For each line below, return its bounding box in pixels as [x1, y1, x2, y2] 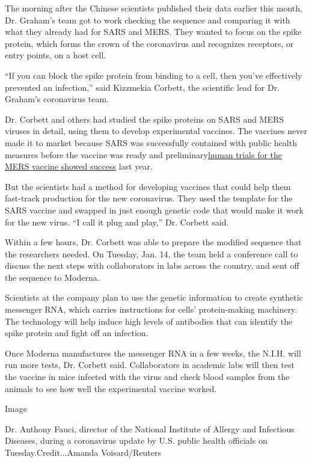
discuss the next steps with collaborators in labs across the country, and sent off [5, 259, 299, 272]
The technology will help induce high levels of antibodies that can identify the [5, 314, 293, 327]
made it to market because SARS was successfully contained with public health [5, 136, 297, 149]
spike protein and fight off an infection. [5, 327, 148, 339]
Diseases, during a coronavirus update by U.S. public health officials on [5, 434, 268, 447]
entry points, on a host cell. [5, 49, 106, 61]
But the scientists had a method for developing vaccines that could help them [5, 180, 291, 192]
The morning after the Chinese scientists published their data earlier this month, [5, 2, 302, 14]
